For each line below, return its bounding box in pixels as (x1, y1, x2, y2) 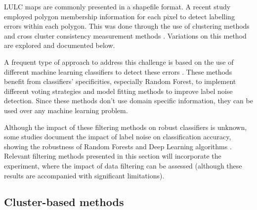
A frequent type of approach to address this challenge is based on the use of (4, 56, 234, 67)
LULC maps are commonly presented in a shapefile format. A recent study (4, 1, 231, 11)
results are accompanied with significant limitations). (4, 170, 165, 180)
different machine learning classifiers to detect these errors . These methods (4, 66, 232, 77)
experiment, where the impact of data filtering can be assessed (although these (4, 160, 242, 170)
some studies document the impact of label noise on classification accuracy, (4, 131, 231, 142)
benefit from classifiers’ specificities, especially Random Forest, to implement (4, 76, 236, 86)
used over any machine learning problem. (4, 105, 128, 115)
